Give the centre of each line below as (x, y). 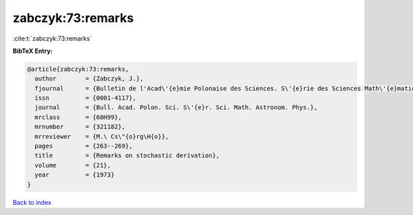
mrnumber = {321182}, (80, 127)
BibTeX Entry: (33, 51)
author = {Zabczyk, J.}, (89, 79)
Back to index (32, 202)
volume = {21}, (73, 165)
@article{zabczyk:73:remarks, (78, 69)
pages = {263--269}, (84, 146)
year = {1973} (75, 175)
